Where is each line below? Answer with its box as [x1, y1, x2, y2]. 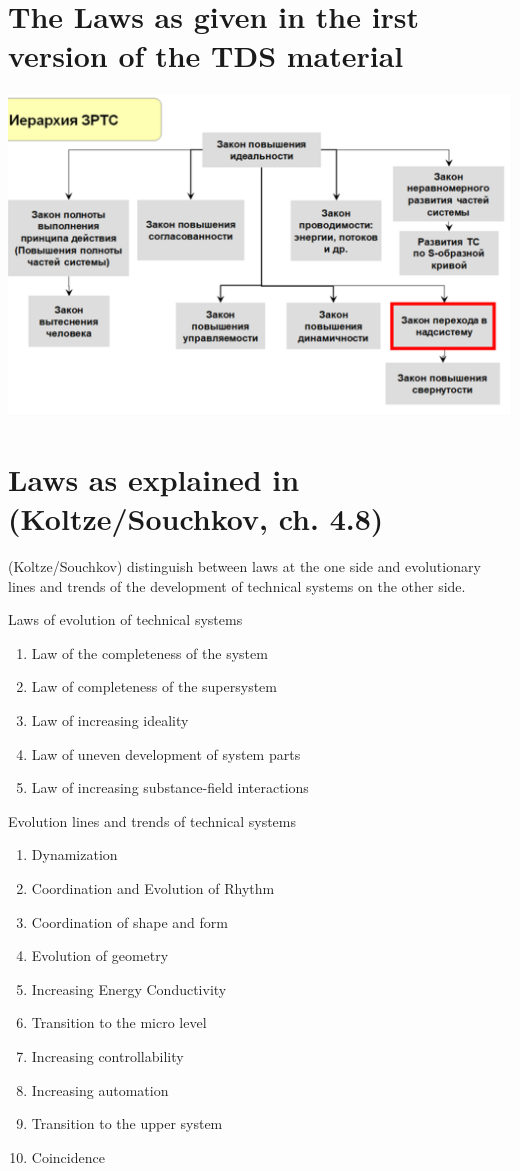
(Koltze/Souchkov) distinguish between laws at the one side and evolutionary [8, 556, 481, 577]
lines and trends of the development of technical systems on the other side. [8, 575, 466, 596]
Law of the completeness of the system [31, 642, 268, 663]
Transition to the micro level [31, 1012, 207, 1033]
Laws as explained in [8, 458, 300, 499]
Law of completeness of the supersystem [31, 676, 277, 697]
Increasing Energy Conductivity [31, 978, 227, 999]
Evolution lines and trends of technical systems [8, 810, 297, 831]
